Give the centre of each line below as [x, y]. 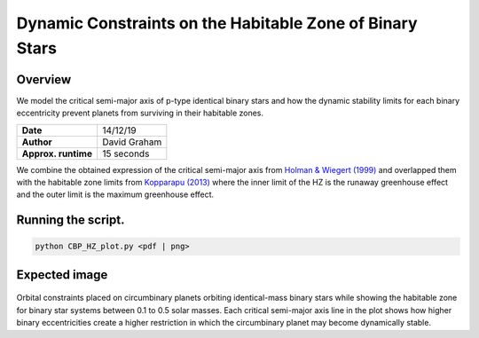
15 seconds [126, 153]
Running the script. [71, 220]
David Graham [132, 142]
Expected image [62, 275]
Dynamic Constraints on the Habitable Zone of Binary [217, 23]
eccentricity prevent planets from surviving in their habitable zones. [140, 113]
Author [37, 142]
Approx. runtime [57, 153]
